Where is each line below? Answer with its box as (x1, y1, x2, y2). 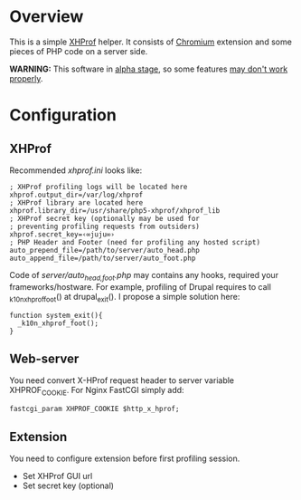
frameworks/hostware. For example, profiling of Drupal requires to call (9, 281, 271, 292)
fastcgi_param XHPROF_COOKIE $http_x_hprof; (9, 405, 180, 414)
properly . (9, 72, 43, 83)
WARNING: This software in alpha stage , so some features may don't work (9, 63, 288, 74)
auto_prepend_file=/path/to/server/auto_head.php (9, 245, 201, 255)
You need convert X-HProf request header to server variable (9, 375, 235, 386)
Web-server (9, 351, 80, 366)
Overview (9, 6, 84, 27)
